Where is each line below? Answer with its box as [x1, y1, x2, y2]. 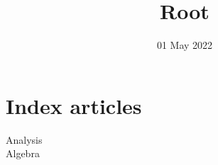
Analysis [6, 132, 43, 147]
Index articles [6, 91, 142, 120]
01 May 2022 [156, 38, 213, 52]
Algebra [6, 146, 40, 161]
